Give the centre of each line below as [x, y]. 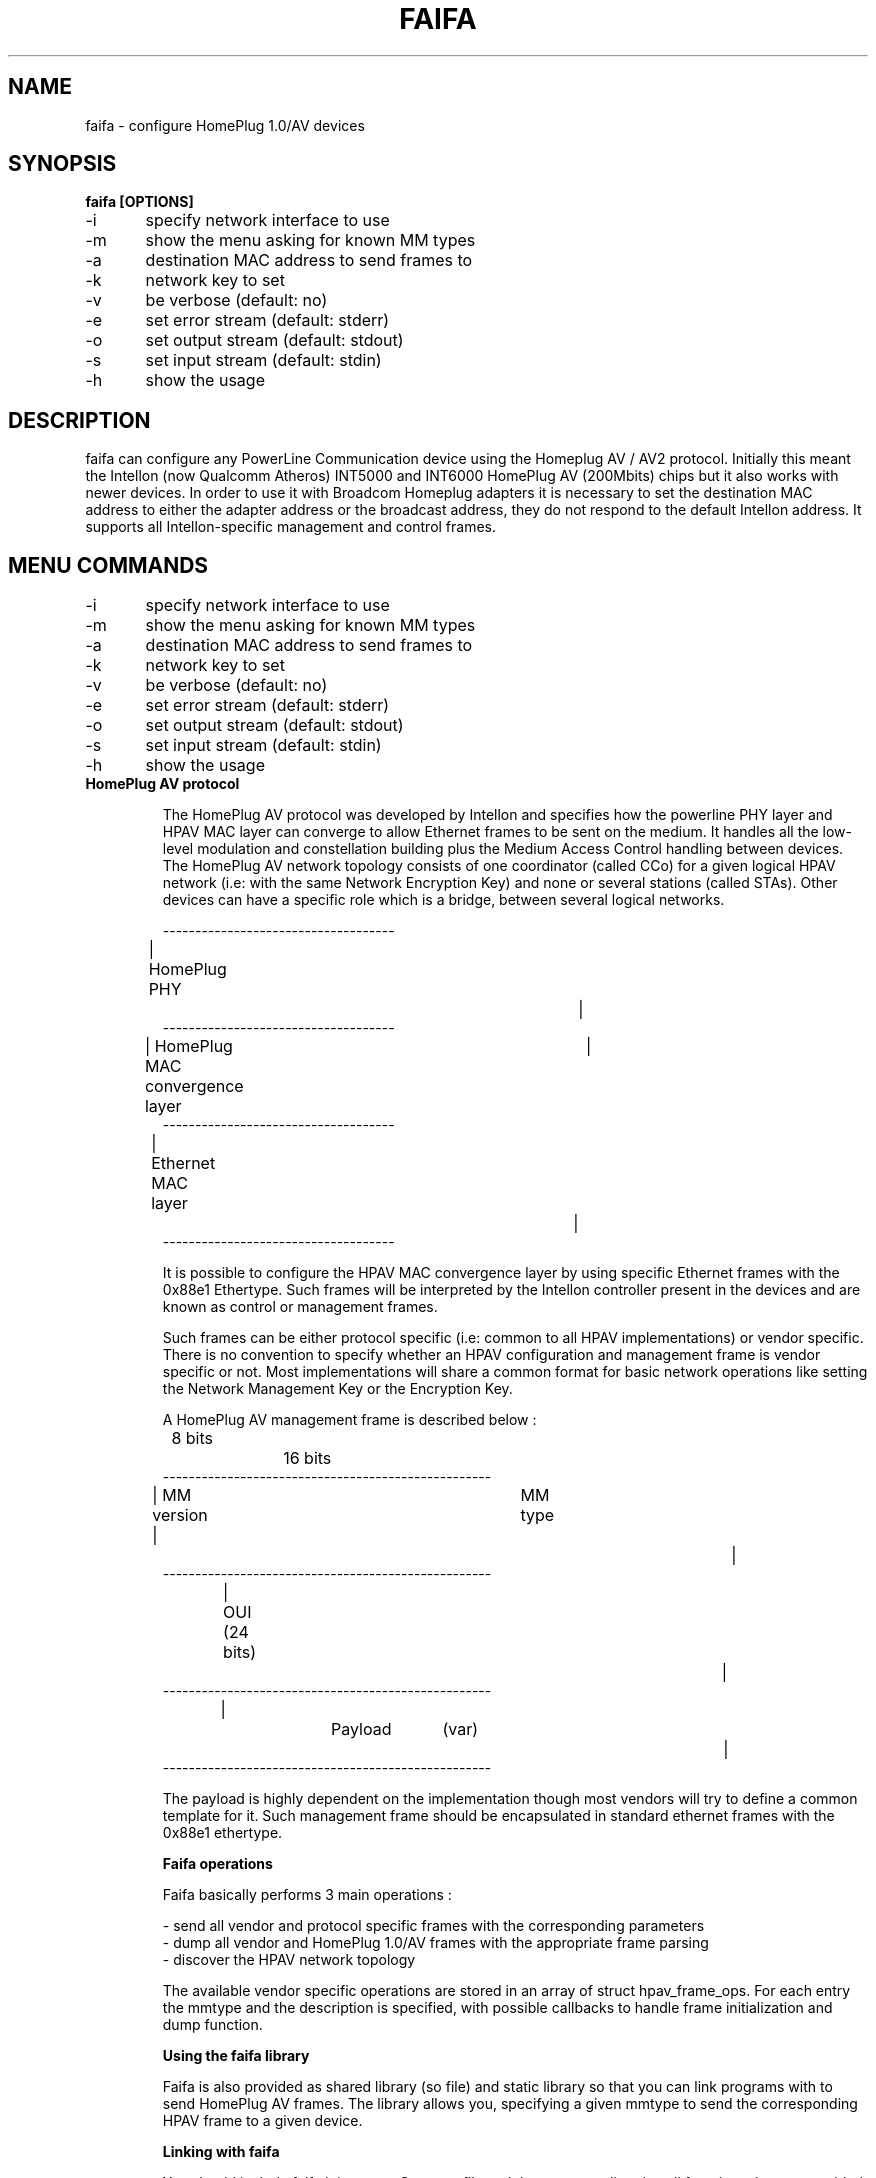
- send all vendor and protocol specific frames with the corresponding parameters [433, 1926]
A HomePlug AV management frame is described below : [349, 1420]
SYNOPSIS [62, 164]
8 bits [192, 1438]
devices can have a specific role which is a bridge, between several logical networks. [443, 900]
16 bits [307, 1458]
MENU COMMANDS [108, 565]
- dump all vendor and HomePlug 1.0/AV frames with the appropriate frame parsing [435, 1943]
